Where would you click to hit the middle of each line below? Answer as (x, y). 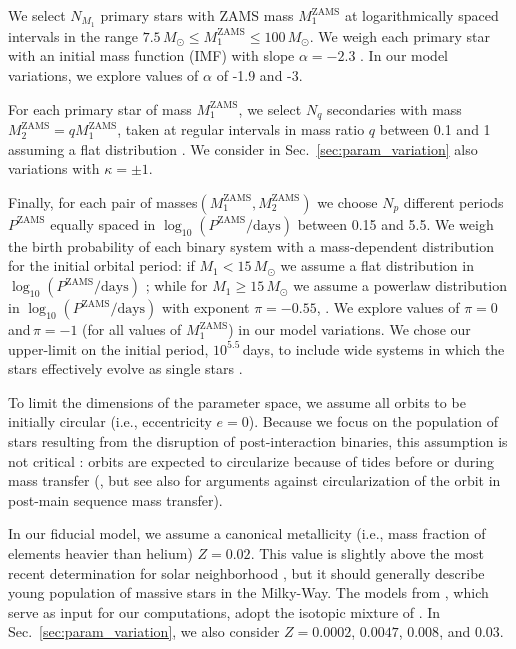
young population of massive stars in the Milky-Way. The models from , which (248, 592)
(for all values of (132, 329)
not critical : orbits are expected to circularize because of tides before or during (251, 460)
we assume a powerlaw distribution (400, 285)
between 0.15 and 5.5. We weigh (395, 223)
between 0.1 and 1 (435, 129)
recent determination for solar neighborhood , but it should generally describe (246, 572)
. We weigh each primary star (400, 35)
